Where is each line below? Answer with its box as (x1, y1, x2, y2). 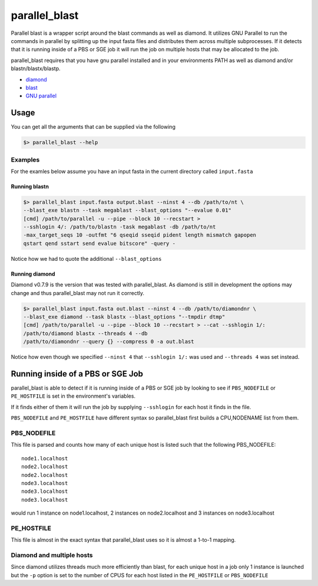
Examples (11, 155, 40, 163)
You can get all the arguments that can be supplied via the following (11, 123, 176, 130)
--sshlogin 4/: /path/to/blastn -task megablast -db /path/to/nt (23, 224, 216, 230)
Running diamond (11, 270, 55, 277)
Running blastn (11, 183, 49, 190)
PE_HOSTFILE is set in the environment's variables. (11, 392, 135, 400)
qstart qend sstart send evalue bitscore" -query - (23, 240, 176, 247)
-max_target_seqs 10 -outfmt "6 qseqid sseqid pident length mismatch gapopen (23, 232, 256, 238)
